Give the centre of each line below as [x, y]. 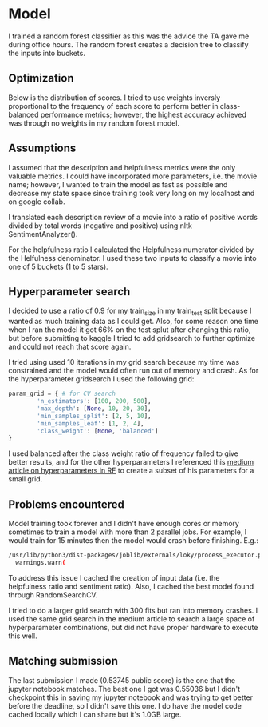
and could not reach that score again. [70, 347]
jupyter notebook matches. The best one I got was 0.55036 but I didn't [124, 689]
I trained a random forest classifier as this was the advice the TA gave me [129, 36]
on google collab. [37, 202]
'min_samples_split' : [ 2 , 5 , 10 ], [94, 416]
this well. [23, 636]
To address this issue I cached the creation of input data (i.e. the [114, 577]
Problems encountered [67, 504]
